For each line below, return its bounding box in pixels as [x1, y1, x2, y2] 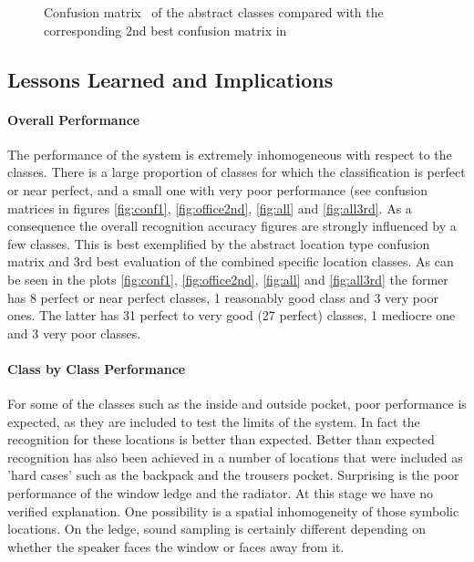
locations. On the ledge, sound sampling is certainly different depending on [7, 519, 426, 538]
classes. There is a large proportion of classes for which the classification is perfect [7, 162, 466, 182]
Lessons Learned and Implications [7, 65, 334, 93]
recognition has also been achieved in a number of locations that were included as [7, 447, 463, 466]
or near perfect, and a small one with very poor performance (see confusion [7, 180, 428, 199]
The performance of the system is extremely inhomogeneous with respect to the [7, 144, 452, 163]
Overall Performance [7, 109, 140, 129]
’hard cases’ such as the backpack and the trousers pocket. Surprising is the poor [7, 465, 459, 484]
